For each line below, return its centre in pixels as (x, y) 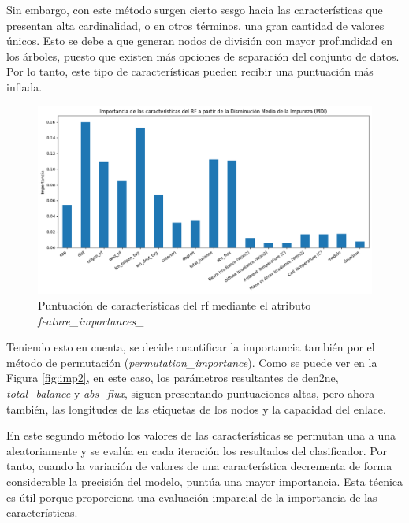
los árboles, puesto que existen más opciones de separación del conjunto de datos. (203, 56)
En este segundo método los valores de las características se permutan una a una (201, 435)
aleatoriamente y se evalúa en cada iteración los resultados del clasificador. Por (197, 450)
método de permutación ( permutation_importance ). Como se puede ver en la (192, 362)
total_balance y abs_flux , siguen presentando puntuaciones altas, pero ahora (191, 393)
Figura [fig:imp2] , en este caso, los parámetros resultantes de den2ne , (173, 378)
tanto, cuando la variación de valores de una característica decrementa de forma (199, 466)
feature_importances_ (91, 320)
